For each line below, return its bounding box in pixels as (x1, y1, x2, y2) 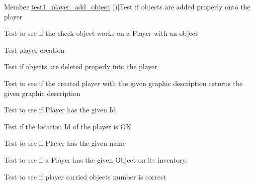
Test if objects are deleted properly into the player (4, 61, 158, 72)
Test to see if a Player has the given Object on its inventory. (4, 154, 187, 165)
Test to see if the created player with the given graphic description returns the (4, 78, 243, 88)
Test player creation (4, 44, 65, 55)
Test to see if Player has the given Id (4, 104, 116, 115)
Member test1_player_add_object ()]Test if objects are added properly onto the (4, 1, 251, 11)
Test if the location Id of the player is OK (4, 121, 132, 131)
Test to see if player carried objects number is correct (4, 171, 167, 182)
